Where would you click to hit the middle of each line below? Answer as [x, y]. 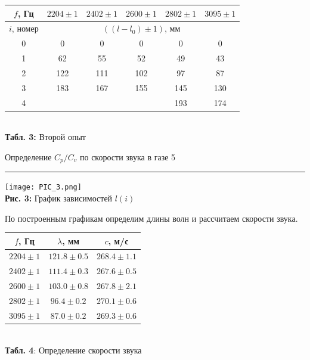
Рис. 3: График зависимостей [59, 198]
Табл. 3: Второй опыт [45, 137]
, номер [25, 28]
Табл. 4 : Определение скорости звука [73, 350]
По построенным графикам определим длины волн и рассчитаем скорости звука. [151, 218]
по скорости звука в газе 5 [128, 156]
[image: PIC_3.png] [43, 187]
